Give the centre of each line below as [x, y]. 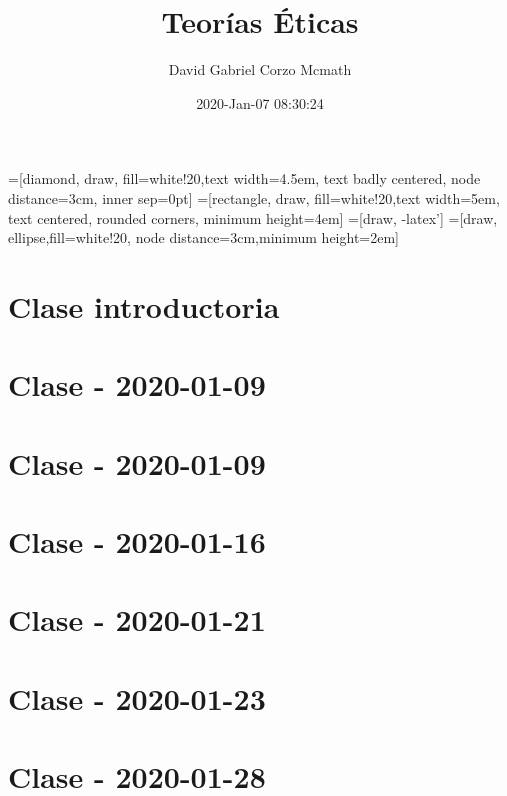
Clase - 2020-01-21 [137, 619]
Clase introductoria [144, 305]
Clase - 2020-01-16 [137, 541]
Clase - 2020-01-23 [137, 697]
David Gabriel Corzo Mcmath [260, 69]
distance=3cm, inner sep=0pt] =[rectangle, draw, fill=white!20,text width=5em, [254, 197]
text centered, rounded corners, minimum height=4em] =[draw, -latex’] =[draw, [253, 217]
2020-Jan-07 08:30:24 [260, 102]
